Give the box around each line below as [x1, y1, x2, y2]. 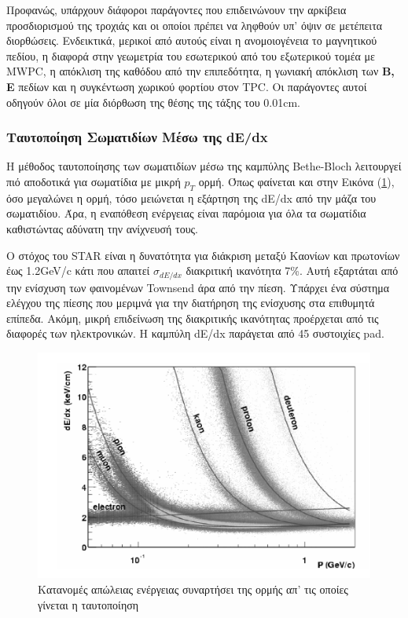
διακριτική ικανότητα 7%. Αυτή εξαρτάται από [186, 262, 399, 279]
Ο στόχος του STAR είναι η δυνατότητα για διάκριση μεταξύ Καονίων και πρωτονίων [6, 247, 400, 263]
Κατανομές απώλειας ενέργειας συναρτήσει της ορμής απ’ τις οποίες [38, 580, 348, 597]
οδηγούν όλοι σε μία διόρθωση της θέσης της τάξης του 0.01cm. [6, 93, 300, 110]
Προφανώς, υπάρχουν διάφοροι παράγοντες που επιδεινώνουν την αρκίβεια [6, 2, 347, 17]
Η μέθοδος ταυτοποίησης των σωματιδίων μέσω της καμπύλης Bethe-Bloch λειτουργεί [6, 158, 402, 174]
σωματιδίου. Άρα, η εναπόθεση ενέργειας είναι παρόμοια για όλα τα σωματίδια [6, 205, 366, 221]
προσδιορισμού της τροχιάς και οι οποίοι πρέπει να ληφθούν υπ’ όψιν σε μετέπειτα [6, 16, 383, 33]
